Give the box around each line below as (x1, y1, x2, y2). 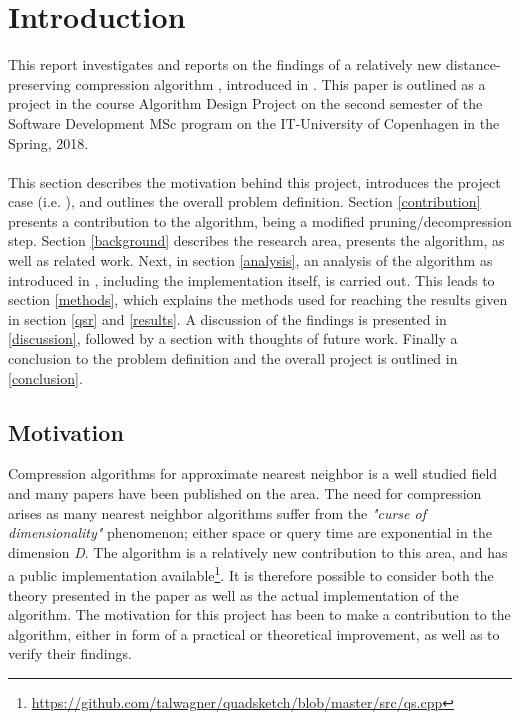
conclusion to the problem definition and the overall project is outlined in (8, 348, 458, 369)
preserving (8, 73, 71, 94)
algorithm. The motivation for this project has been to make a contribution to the (8, 604, 511, 625)
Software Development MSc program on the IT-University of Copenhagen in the (8, 112, 500, 133)
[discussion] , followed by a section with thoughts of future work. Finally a (8, 328, 458, 349)
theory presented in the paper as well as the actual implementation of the (8, 584, 459, 605)
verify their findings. (8, 643, 132, 664)
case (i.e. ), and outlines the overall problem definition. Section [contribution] (8, 191, 481, 212)
